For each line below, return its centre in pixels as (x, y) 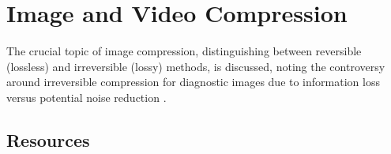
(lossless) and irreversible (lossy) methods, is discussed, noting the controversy (196, 66)
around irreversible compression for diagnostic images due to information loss (193, 82)
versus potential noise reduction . (86, 97)
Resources (48, 139)
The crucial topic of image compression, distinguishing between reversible (184, 51)
